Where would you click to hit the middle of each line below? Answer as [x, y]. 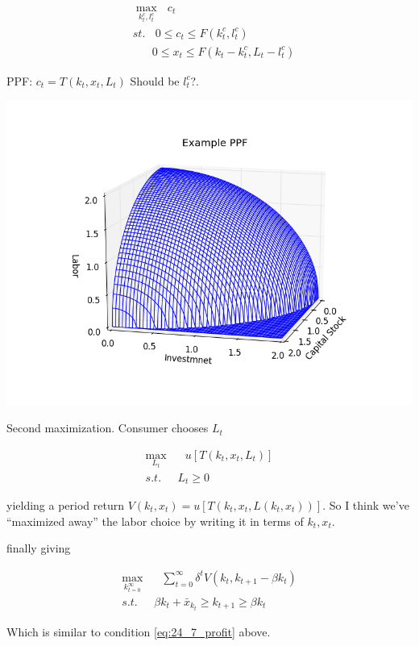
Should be [155, 80]
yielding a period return [65, 505]
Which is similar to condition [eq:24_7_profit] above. [139, 631]
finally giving [39, 548]
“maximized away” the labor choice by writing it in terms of [155, 521]
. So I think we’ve [366, 505]
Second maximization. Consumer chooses [108, 428]
